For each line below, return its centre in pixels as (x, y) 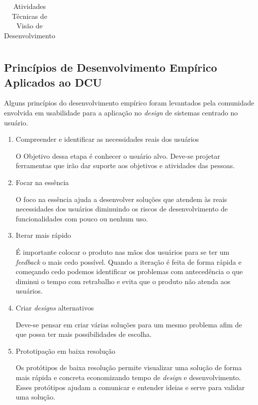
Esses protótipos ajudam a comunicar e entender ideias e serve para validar (130, 387)
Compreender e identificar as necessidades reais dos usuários (107, 139)
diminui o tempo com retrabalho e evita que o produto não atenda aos (123, 281)
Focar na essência (42, 182)
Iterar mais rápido (43, 235)
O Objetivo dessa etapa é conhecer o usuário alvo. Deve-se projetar (118, 155)
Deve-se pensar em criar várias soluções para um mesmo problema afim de (129, 324)
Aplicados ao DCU (53, 82)
